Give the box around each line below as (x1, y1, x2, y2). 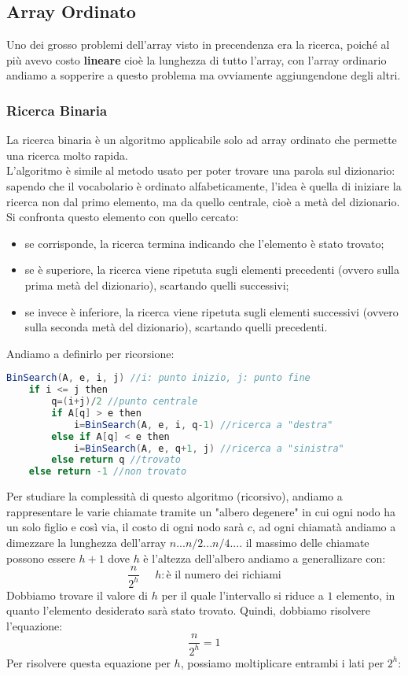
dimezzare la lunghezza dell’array (6, 534, 167, 550)
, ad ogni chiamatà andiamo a (252, 519, 396, 535)
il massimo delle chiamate (245, 534, 369, 550)
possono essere (6, 549, 75, 566)
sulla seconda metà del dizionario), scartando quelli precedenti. (24, 319, 328, 335)
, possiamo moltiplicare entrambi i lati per (180, 654, 384, 670)
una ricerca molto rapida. (6, 146, 128, 163)
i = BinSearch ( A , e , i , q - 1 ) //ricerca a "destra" (73, 419, 333, 430)
